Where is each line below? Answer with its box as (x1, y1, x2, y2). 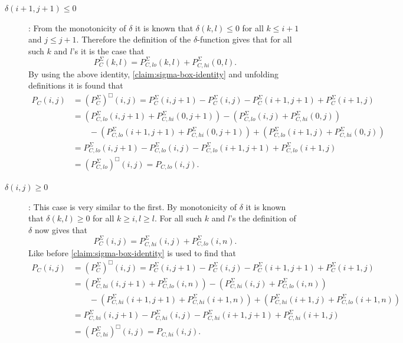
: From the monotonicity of (28, 21, 126, 34)
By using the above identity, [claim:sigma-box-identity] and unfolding (28, 67, 279, 80)
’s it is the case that (72, 44, 145, 57)
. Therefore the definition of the (76, 33, 191, 45)
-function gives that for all (197, 33, 292, 45)
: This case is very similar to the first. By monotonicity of (28, 200, 237, 213)
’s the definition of (230, 212, 296, 224)
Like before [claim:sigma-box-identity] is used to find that (28, 246, 237, 259)
